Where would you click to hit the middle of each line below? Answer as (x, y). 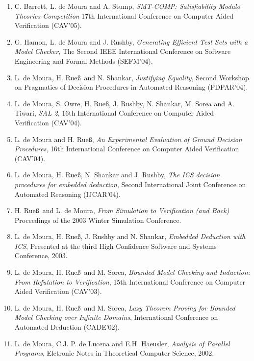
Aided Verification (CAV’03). (58, 291)
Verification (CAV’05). (48, 25)
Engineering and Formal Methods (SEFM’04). (84, 60)
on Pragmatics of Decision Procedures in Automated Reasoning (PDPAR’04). (131, 87)
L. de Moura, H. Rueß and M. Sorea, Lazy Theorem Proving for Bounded (125, 307)
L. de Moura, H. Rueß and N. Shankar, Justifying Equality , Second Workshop (132, 77)
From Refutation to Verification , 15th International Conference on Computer (130, 281)
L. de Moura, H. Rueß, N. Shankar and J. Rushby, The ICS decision (117, 175)
